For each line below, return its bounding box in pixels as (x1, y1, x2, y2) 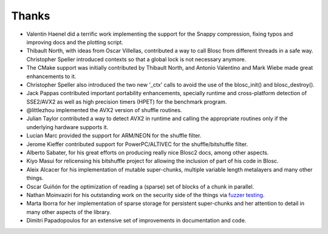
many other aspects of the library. (26, 208, 112, 215)
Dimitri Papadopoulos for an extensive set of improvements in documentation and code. (26, 217, 247, 224)
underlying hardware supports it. (26, 123, 109, 130)
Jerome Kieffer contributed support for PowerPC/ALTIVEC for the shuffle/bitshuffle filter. (26, 140, 248, 148)
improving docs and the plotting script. (26, 38, 124, 45)
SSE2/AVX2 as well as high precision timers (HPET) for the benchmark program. (26, 98, 227, 105)
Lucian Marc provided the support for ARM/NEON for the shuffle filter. (26, 132, 202, 139)
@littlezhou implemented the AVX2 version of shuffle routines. (26, 107, 182, 114)
